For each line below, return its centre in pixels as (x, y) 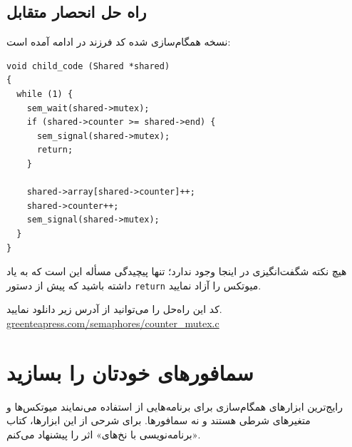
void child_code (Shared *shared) (88, 66)
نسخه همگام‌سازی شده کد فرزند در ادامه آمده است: (119, 42)
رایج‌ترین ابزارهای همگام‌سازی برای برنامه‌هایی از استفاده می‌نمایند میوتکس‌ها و (175, 406)
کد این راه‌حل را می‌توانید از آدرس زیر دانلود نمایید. (114, 309)
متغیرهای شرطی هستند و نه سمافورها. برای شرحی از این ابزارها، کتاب (159, 420)
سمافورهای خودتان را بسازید (130, 372)
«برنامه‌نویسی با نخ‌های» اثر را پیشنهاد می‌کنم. (104, 434)
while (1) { (45, 94)
